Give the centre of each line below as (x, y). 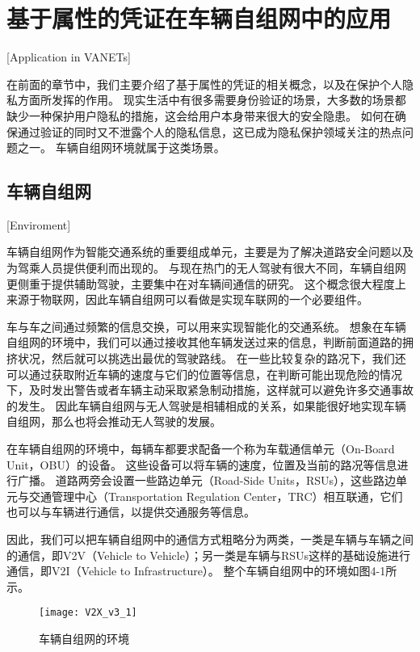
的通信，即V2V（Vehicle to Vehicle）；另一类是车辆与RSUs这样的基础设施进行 (208, 555)
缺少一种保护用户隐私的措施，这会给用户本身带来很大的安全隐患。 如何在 (201, 115)
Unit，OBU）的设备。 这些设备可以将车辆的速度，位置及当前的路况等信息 (202, 464)
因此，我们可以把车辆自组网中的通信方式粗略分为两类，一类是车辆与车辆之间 (210, 538)
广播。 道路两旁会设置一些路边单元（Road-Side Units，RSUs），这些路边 (206, 480)
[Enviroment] (39, 224)
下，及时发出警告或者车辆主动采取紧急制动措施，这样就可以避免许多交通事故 (210, 390)
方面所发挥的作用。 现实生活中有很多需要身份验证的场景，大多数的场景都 (212, 100)
